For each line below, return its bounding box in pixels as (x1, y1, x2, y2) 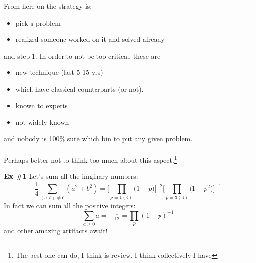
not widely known (15, 117, 69, 127)
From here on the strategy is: (4, 1, 92, 11)
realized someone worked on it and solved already (15, 34, 165, 44)
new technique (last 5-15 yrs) (15, 67, 103, 77)
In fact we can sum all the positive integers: (4, 200, 136, 210)
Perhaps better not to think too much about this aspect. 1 (4, 153, 177, 164)
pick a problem (15, 17, 61, 28)
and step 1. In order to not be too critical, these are (4, 50, 160, 61)
